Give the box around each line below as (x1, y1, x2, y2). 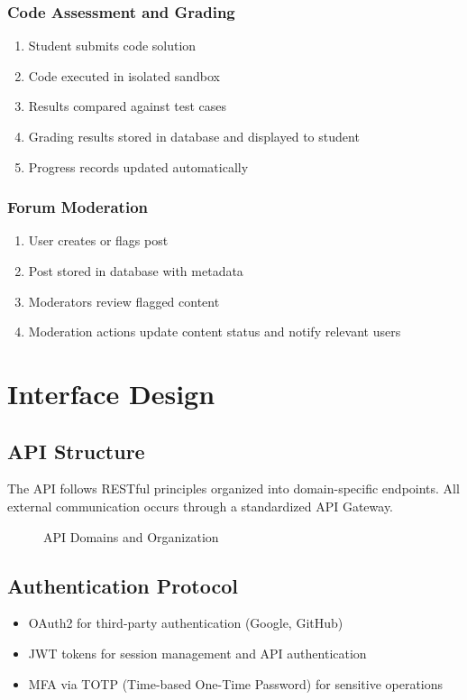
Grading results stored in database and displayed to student (28, 127, 360, 145)
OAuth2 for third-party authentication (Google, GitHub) (28, 613, 343, 632)
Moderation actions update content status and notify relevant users (28, 322, 401, 341)
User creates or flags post (28, 231, 169, 250)
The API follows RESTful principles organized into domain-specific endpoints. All (7, 479, 460, 498)
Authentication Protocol (7, 571, 238, 599)
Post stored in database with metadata (28, 262, 243, 280)
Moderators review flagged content (28, 291, 220, 310)
